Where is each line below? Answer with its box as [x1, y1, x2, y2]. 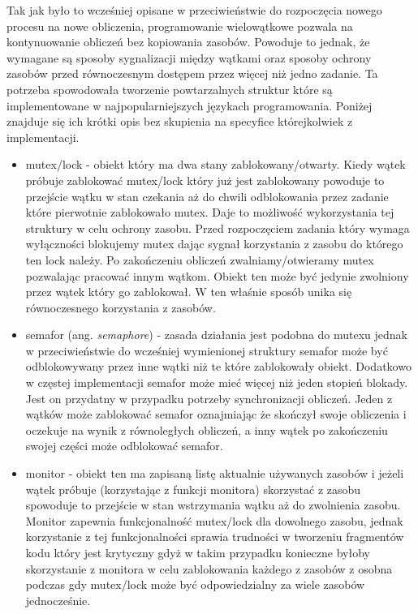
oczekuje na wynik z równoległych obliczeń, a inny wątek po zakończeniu [25, 421, 388, 438]
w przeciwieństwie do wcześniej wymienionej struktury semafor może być [25, 341, 388, 359]
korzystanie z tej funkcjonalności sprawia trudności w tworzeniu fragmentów [25, 528, 404, 545]
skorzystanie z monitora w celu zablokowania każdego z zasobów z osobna [25, 560, 393, 577]
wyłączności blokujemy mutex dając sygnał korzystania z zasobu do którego [25, 235, 403, 252]
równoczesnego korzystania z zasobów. [25, 298, 216, 316]
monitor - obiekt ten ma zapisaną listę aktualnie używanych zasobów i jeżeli [25, 465, 404, 482]
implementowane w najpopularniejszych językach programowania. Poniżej [6, 97, 373, 114]
